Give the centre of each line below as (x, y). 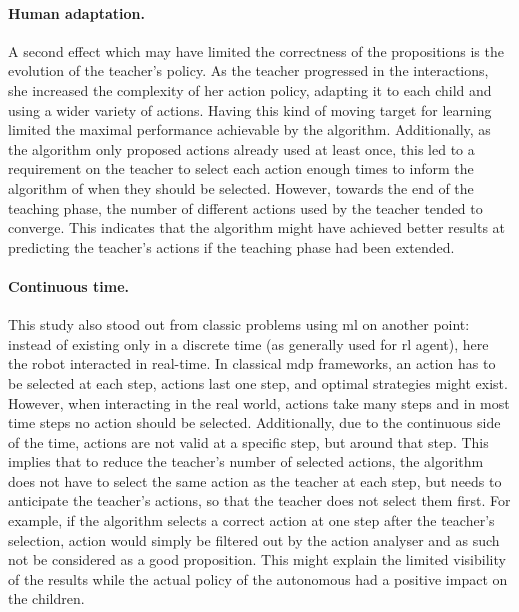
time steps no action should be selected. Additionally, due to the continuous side (254, 422)
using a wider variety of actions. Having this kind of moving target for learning (250, 109)
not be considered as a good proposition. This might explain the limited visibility (257, 559)
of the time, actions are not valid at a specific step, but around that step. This (248, 441)
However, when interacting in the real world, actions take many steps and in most (259, 402)
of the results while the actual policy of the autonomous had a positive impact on (258, 578)
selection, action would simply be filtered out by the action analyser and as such (254, 539)
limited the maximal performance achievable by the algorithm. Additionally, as (249, 129)
